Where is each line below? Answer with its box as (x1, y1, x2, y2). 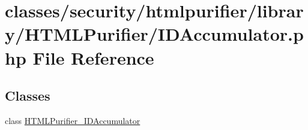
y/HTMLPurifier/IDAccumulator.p (5, 22, 304, 46)
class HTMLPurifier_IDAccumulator (5, 114, 140, 126)
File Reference (32, 45, 154, 69)
